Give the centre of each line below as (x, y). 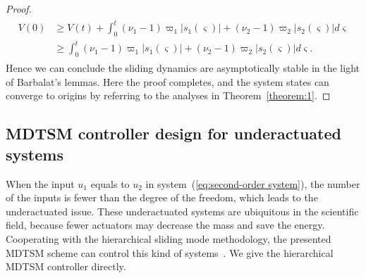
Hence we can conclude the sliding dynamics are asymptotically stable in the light (183, 68)
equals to (110, 183)
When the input (40, 183)
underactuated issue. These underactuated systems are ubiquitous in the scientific (182, 211)
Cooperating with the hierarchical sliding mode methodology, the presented (169, 239)
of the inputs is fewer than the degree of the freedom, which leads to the (162, 197)
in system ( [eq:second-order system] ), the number (253, 183)
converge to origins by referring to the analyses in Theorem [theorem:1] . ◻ (168, 95)
